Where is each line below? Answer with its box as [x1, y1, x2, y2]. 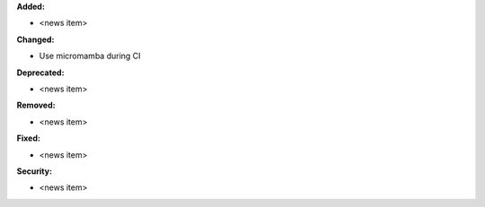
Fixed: [16, 133, 40, 143]
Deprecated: [16, 67, 65, 78]
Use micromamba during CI [39, 50, 141, 62]
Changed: [16, 34, 55, 45]
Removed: [16, 99, 56, 111]
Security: [16, 166, 53, 177]
